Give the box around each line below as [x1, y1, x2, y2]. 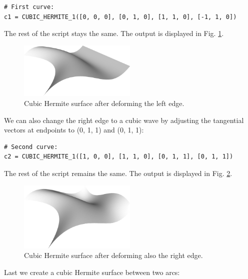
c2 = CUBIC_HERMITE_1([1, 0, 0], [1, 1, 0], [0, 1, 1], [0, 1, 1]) [4, 153, 233, 160]
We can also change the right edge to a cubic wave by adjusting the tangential [4, 114, 244, 125]
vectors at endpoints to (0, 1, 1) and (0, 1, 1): [4, 124, 144, 135]
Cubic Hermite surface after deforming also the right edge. [24, 250, 203, 260]
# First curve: [4, 3, 54, 10]
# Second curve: [4, 143, 58, 150]
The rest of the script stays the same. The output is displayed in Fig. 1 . [4, 28, 224, 38]
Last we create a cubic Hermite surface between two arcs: [4, 266, 180, 277]
